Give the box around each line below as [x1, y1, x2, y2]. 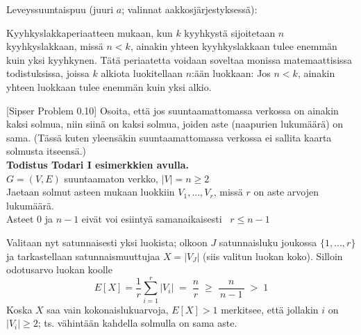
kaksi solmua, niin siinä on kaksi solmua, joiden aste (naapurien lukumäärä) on [6, 117, 344, 131]
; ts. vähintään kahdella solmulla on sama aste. [37, 316, 237, 330]
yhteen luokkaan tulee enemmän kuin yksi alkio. [6, 79, 212, 94]
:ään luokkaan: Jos [192, 66, 271, 80]
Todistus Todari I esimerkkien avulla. [6, 157, 189, 171]
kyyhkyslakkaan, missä [6, 39, 103, 53]
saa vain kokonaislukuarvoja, [47, 302, 169, 316]
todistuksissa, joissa [6, 66, 90, 80]
